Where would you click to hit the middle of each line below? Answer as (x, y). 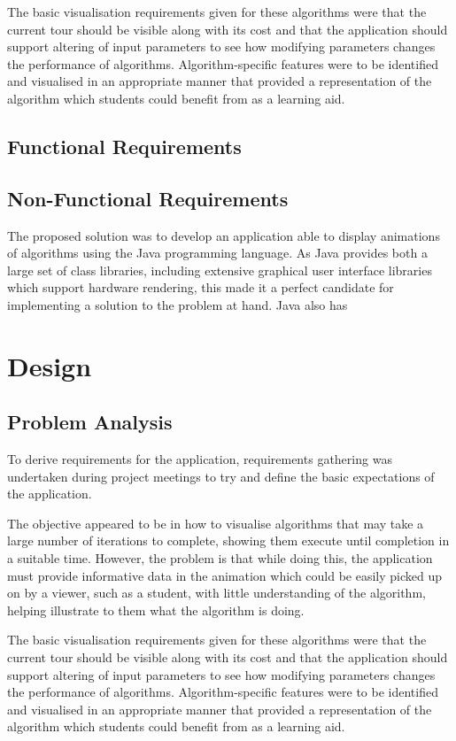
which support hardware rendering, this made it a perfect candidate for (201, 287)
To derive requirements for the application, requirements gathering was (200, 459)
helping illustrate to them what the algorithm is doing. (156, 610)
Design (50, 365)
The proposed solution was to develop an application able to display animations (224, 235)
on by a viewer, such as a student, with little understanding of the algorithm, (216, 593)
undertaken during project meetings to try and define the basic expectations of (221, 476)
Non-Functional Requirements (148, 198)
